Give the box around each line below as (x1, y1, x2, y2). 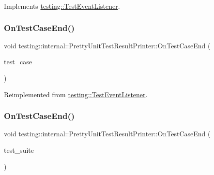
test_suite (4, 145, 34, 155)
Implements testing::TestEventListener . (4, 1, 120, 11)
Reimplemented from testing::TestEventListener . (4, 89, 148, 99)
